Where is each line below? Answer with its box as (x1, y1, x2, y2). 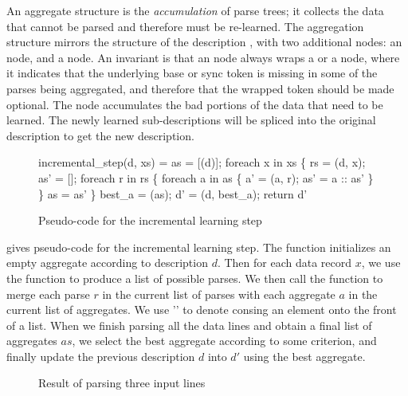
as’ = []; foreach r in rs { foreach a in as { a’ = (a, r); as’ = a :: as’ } (38, 169, 374, 186)
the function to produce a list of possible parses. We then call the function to (6, 269, 383, 286)
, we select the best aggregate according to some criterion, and (72, 332, 377, 349)
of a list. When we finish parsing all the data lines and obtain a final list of (6, 316, 372, 333)
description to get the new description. (6, 127, 194, 143)
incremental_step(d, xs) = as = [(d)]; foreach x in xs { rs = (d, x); (38, 154, 366, 171)
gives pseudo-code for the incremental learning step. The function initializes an (6, 238, 391, 255)
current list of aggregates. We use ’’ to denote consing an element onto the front (6, 301, 397, 318)
